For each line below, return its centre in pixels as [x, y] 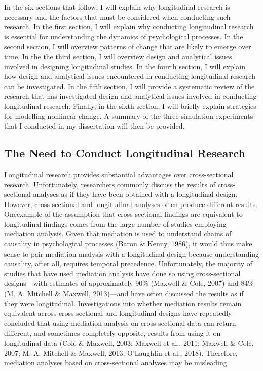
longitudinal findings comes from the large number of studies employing [115, 223]
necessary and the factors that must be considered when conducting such [117, 16]
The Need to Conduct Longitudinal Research [125, 153]
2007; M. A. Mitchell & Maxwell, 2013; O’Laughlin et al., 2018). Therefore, [121, 353]
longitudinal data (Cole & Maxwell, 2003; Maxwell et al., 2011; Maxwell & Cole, [129, 343]
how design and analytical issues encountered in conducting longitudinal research [130, 76]
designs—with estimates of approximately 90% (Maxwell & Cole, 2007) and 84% [129, 283]
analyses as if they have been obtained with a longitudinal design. [135, 194]
